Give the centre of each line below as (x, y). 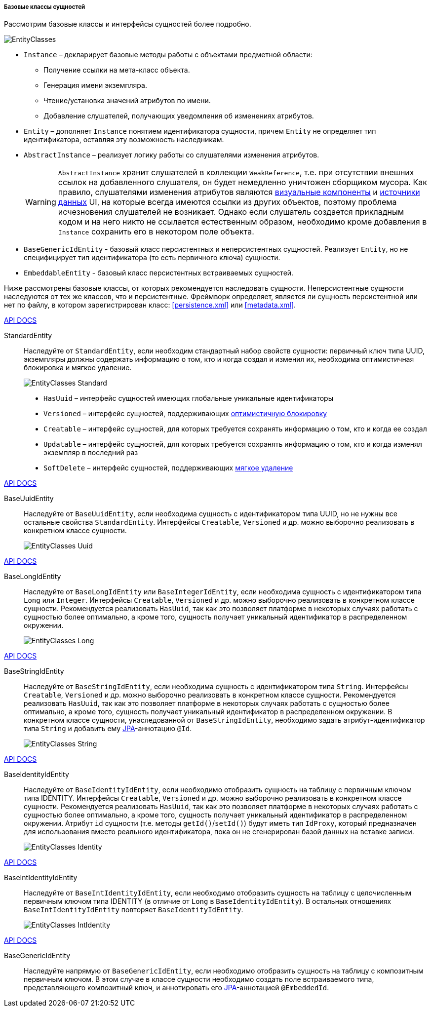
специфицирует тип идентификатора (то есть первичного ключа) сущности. (152, 258)
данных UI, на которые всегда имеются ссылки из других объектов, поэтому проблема (227, 202)
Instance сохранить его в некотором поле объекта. (156, 232)
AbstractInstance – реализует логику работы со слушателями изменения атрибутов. (172, 155)
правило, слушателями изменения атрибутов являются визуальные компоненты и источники (239, 192)
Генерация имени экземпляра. (95, 85)
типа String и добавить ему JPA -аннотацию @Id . (108, 729)
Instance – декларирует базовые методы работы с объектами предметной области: (168, 55)
